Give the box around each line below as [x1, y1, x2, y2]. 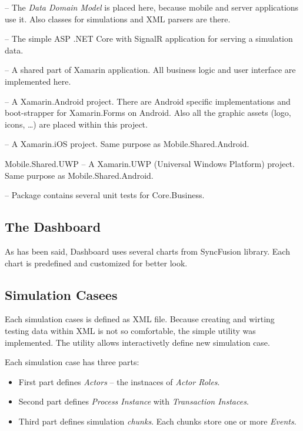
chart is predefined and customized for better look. [5, 256, 188, 269]
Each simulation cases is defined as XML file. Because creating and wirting [5, 313, 275, 325]
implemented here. [5, 75, 71, 87]
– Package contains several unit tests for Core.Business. [5, 189, 205, 201]
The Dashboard [5, 218, 101, 236]
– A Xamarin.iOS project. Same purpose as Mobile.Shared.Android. [5, 138, 249, 150]
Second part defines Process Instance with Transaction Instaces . [18, 395, 249, 407]
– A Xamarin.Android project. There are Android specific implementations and [5, 95, 291, 107]
